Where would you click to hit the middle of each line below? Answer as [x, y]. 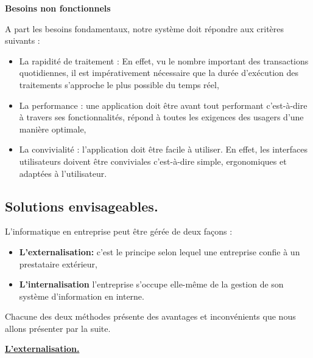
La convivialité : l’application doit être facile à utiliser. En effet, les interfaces [164, 149]
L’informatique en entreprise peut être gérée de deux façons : [119, 231]
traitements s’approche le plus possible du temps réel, [119, 84]
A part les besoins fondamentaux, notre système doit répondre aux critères [145, 28]
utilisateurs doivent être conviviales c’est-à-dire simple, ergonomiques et [153, 161]
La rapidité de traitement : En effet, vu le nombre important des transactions [164, 60]
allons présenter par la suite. [58, 328]
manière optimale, [53, 129]
